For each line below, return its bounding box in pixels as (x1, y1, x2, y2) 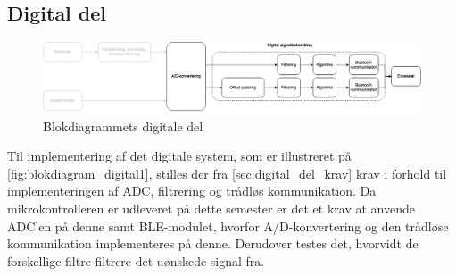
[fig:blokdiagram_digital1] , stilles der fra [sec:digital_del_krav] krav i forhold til (7, 163, 447, 182)
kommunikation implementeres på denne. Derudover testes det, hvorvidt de (7, 234, 419, 253)
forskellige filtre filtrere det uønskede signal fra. (7, 251, 265, 270)
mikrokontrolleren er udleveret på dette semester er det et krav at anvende (7, 199, 415, 218)
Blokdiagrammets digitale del (43, 116, 203, 135)
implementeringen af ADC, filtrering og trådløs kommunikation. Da (7, 181, 377, 200)
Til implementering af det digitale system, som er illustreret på (7, 146, 352, 165)
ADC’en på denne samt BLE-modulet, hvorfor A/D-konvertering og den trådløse (7, 216, 449, 235)
